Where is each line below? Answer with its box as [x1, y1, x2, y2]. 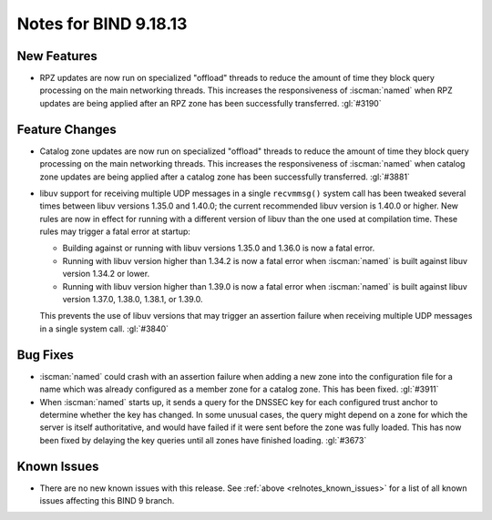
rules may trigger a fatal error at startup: [39, 226, 191, 237]
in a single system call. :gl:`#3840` [39, 323, 169, 334]
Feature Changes [16, 121, 118, 137]
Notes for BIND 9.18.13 [16, 14, 188, 34]
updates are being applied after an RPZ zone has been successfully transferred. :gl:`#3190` [39, 97, 382, 108]
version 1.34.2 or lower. [62, 269, 150, 280]
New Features [16, 48, 97, 64]
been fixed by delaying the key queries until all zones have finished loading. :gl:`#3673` [39, 434, 367, 445]
